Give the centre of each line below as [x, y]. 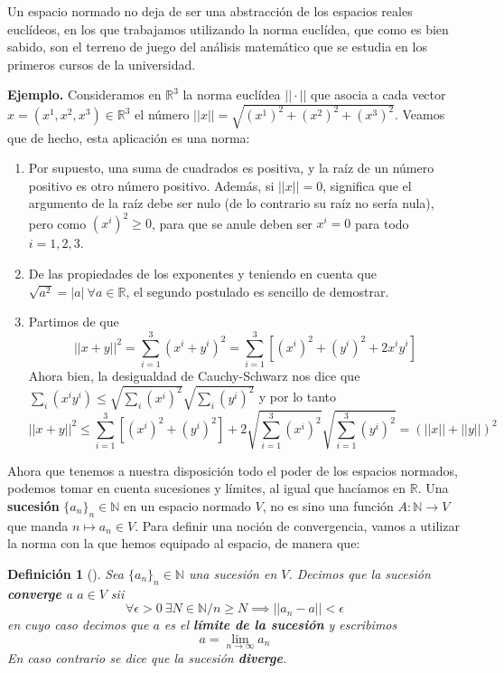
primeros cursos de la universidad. [102, 64]
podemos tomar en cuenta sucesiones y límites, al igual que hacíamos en [207, 488]
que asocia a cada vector [378, 95]
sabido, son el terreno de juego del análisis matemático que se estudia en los [217, 47]
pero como [57, 223]
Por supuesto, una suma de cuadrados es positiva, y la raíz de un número [231, 168]
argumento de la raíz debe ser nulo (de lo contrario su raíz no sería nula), [231, 203]
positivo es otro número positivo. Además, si [151, 185]
